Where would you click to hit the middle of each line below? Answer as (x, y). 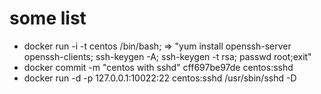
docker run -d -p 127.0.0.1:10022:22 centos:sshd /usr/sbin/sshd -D (160, 78)
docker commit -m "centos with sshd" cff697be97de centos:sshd (158, 67)
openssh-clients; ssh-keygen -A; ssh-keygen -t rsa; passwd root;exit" (167, 56)
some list (48, 18)
